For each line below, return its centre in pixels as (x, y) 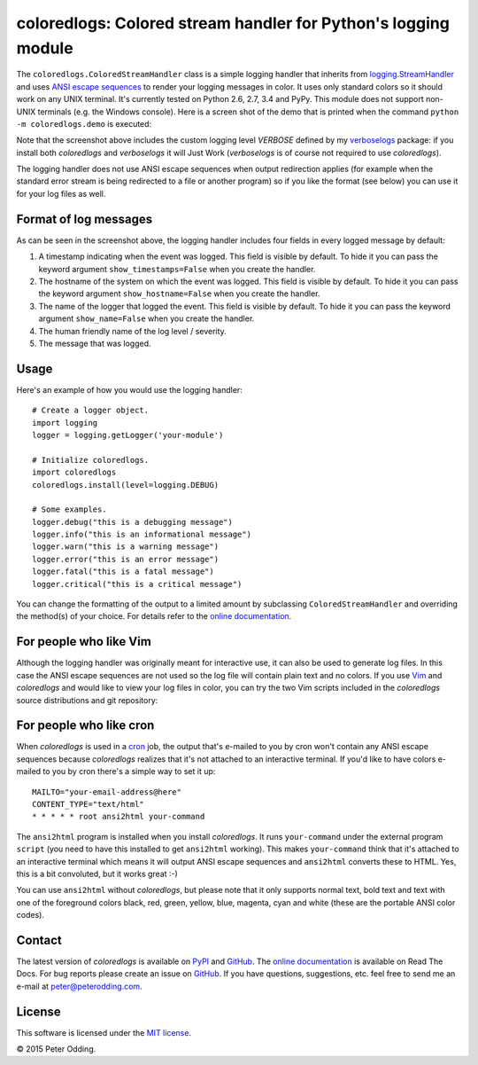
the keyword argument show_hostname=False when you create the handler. (179, 294)
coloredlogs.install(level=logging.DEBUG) (126, 485)
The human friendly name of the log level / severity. (133, 331)
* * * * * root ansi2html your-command (119, 817)
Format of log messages (85, 219)
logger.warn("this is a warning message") (126, 547)
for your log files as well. (61, 193)
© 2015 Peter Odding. (56, 1049)
